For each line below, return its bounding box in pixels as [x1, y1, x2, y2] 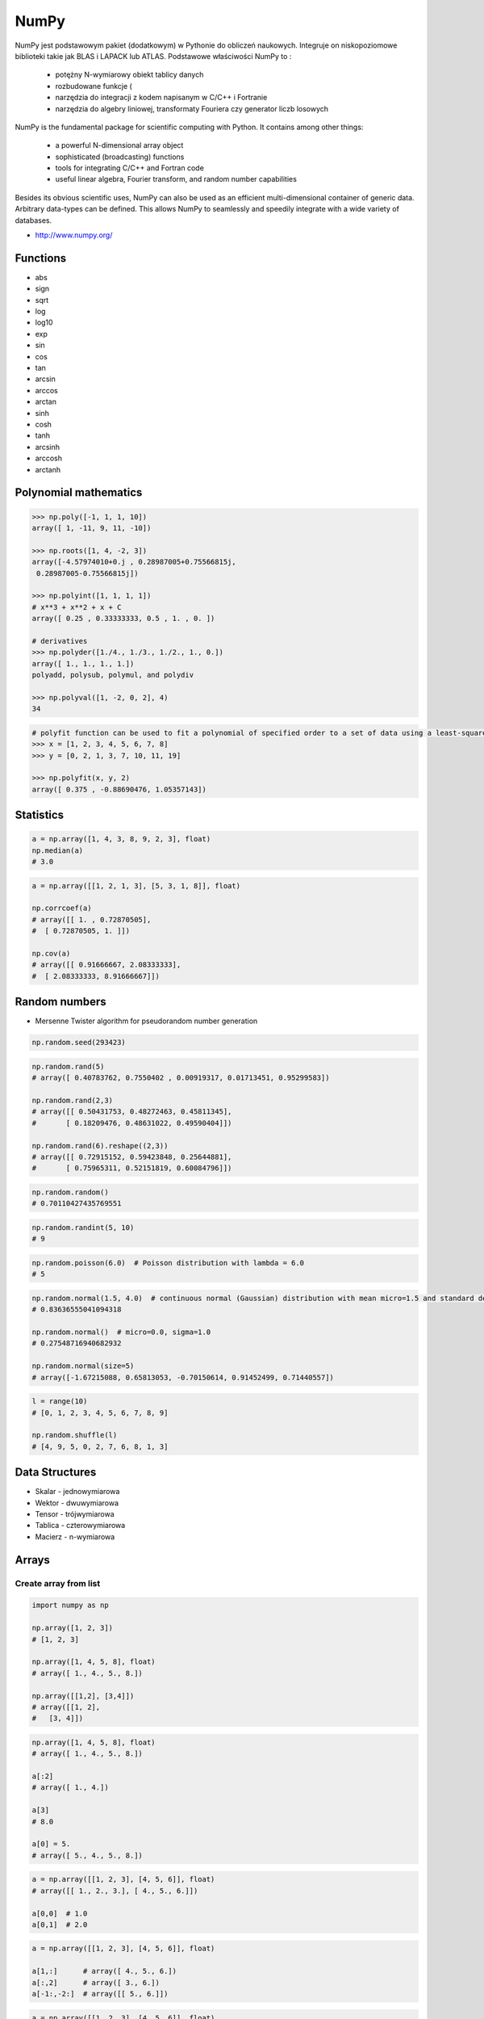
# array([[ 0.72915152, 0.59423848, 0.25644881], [31, 1152, 232, 1161]
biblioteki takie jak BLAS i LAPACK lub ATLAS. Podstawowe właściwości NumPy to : [15, 51, 292, 61]
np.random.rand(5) [31, 1062, 105, 1071]
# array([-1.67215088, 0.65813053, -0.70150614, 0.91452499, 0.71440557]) [31, 1373, 335, 1382]
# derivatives [31, 636, 88, 645]
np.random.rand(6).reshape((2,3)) [31, 1141, 169, 1150]
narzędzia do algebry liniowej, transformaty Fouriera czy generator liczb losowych [55, 103, 329, 113]
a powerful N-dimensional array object [55, 141, 184, 150]
